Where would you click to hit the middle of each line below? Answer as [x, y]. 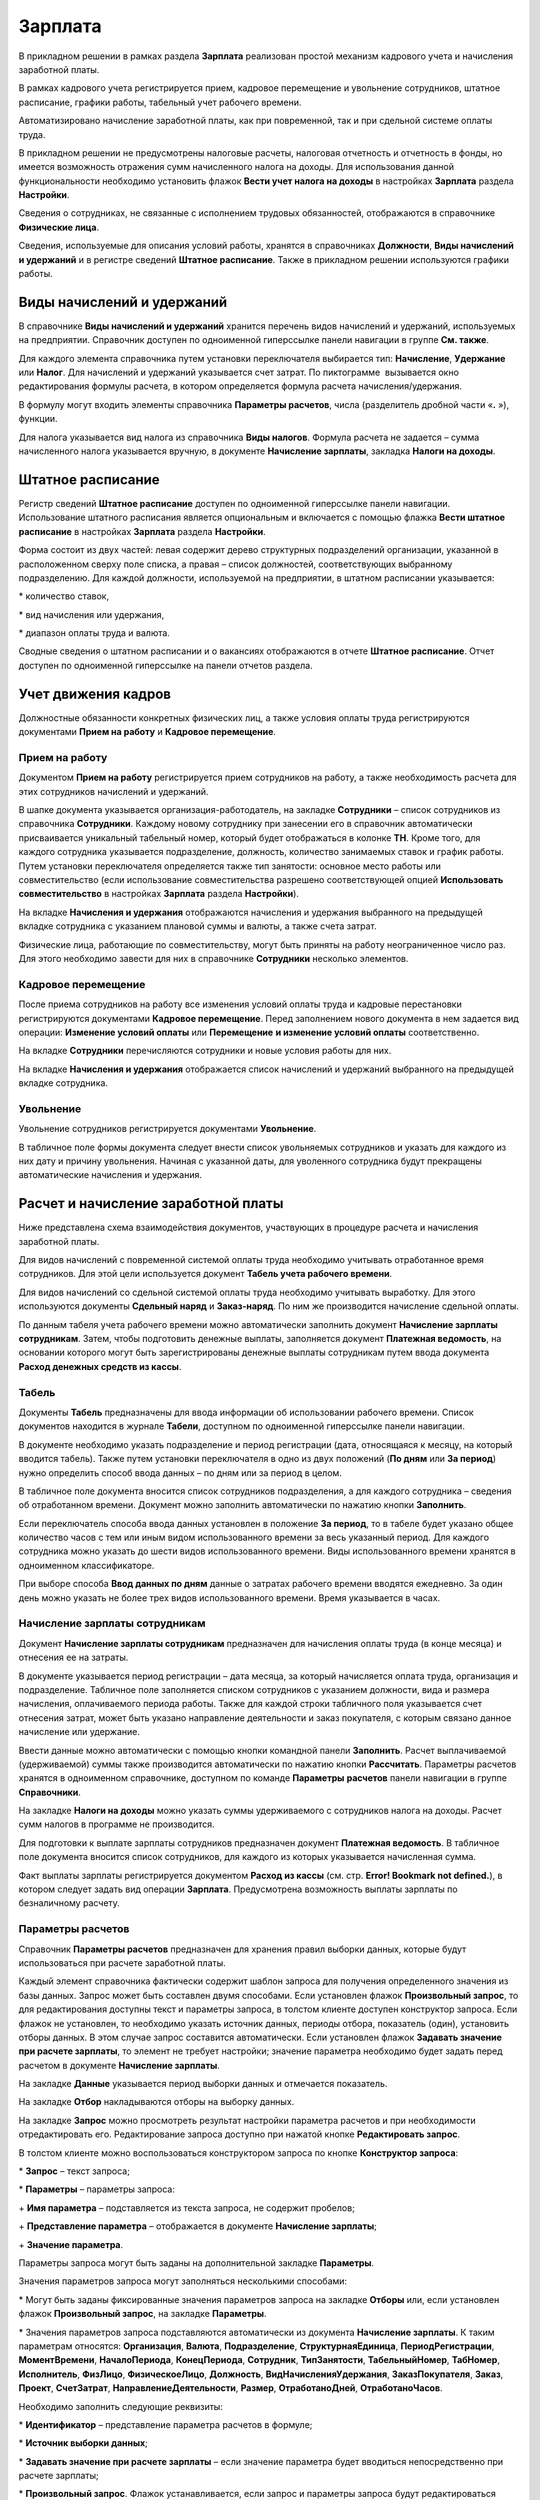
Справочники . [50, 1792]
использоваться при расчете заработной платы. [122, 1962]
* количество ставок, [64, 596]
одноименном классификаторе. [86, 1565]
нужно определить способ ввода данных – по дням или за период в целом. [180, 1472]
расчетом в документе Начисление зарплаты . [119, 2065]
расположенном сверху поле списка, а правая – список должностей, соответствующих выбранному [235, 564]
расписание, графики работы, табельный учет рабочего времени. [160, 102]
